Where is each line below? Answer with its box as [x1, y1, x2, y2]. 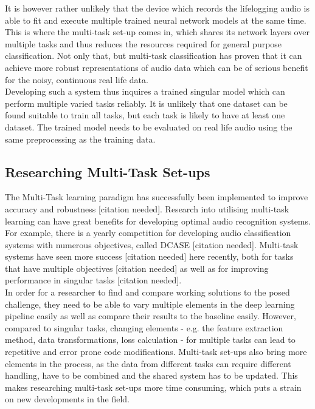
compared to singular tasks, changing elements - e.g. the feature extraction [5, 321, 283, 334]
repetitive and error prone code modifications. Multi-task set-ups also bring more [5, 345, 307, 358]
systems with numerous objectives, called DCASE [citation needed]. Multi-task [5, 238, 299, 251]
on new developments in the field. [5, 393, 130, 405]
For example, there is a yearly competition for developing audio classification [5, 226, 291, 239]
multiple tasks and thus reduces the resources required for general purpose [5, 37, 282, 50]
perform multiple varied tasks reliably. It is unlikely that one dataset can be [5, 96, 288, 109]
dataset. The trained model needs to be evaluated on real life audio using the [5, 120, 292, 133]
